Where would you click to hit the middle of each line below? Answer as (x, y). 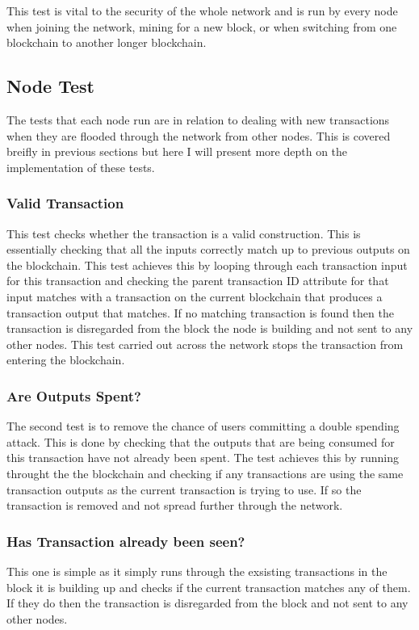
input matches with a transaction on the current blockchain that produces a (195, 296)
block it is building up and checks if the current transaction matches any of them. (209, 587)
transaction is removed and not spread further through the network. (175, 505)
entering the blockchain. (66, 360)
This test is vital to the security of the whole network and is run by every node (202, 10)
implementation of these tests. (81, 167)
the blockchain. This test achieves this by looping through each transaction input (207, 265)
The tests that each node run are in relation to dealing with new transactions (198, 119)
